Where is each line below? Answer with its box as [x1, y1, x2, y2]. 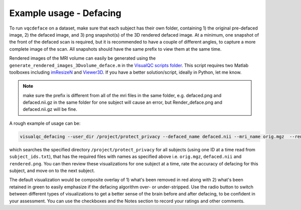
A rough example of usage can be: [9, 120, 81, 126]
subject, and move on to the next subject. [9, 167, 95, 173]
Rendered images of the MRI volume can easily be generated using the [9, 55, 156, 61]
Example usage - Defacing [9, 8, 121, 19]
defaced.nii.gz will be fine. [23, 106, 77, 112]
